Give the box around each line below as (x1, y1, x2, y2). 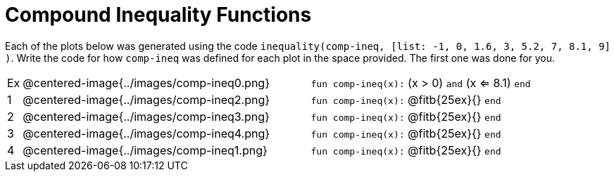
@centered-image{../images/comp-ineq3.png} (23, 109, 270, 124)
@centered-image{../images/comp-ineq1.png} (23, 143, 268, 157)
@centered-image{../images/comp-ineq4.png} (23, 126, 270, 140)
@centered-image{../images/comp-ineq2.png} (23, 92, 270, 107)
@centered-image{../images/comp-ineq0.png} (23, 75, 270, 90)
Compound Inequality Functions (5, 3, 312, 27)
